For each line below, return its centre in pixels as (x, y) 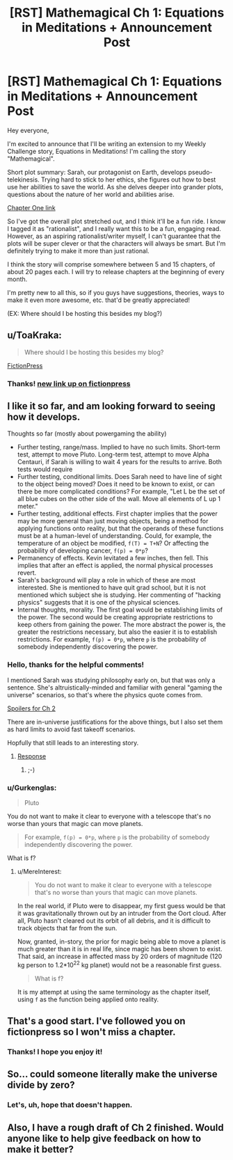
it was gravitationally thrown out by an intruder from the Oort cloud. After (122, 914)
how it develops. (44, 417)
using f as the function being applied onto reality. (88, 999)
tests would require (45, 469)
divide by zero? (41, 1085)
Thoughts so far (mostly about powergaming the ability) (87, 434)
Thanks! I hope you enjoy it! (55, 1052)
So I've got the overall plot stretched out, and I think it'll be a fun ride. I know (116, 221)
